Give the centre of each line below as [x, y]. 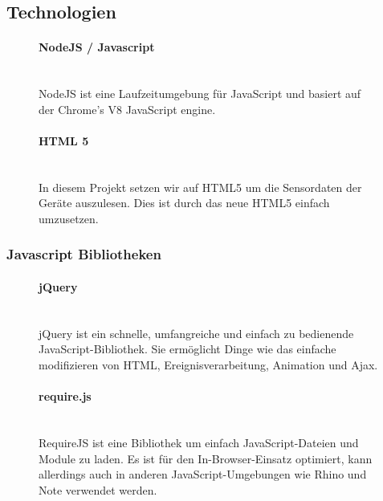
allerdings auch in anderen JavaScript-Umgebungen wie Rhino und [203, 474]
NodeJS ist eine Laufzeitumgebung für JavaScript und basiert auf [200, 94]
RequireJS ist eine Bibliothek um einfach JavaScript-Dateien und [199, 442]
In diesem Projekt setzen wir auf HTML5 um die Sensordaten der [200, 187]
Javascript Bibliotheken [84, 254]
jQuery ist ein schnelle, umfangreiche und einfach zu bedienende [196, 333]
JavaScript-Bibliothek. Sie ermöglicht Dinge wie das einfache [187, 349]
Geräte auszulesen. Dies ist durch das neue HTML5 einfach [184, 203]
